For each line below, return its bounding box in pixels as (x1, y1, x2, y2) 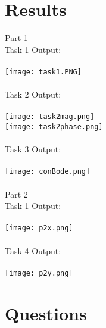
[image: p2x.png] (5, 224, 73, 233)
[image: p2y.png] (5, 268, 73, 277)
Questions (5, 301, 87, 325)
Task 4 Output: (5, 244, 61, 257)
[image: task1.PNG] (5, 67, 82, 76)
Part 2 (5, 188, 28, 200)
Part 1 (5, 32, 28, 44)
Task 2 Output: (5, 88, 61, 101)
